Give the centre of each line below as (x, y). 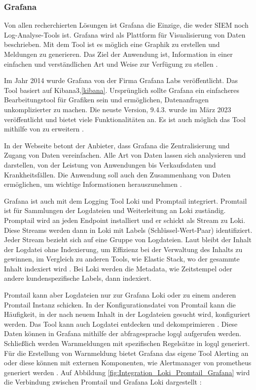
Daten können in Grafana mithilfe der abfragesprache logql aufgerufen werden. (123, 333)
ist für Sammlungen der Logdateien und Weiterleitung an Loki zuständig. (115, 210)
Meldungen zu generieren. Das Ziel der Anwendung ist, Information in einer (118, 54)
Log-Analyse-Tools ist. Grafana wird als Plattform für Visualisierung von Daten (125, 34)
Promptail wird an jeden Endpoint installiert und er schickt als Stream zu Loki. (125, 220)
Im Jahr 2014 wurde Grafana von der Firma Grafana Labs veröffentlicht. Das (121, 80)
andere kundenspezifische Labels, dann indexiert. (78, 278)
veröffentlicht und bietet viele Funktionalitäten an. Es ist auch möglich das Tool (125, 119)
